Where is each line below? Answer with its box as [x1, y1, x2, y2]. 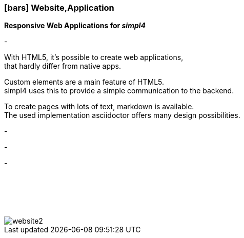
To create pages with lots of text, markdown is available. [4, 102, 194, 111]
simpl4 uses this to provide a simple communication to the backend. [4, 86, 234, 95]
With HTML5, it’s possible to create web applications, [4, 53, 184, 62]
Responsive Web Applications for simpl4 [4, 21, 146, 30]
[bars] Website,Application [4, 3, 114, 13]
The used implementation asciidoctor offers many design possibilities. [4, 111, 240, 120]
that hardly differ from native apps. [4, 62, 121, 71]
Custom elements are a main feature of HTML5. [4, 77, 165, 87]
